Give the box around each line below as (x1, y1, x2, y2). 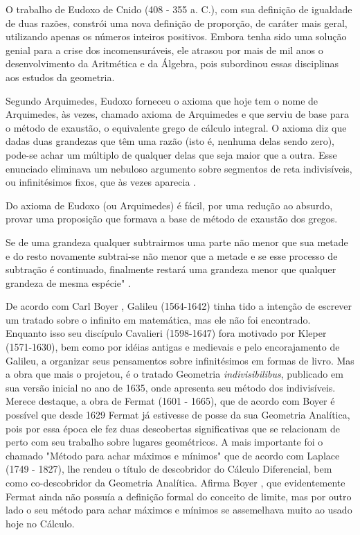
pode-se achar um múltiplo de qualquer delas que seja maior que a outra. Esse (6, 147, 337, 161)
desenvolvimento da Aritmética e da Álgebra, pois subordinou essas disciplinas (6, 56, 339, 71)
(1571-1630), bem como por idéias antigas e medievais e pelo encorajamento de (6, 340, 340, 354)
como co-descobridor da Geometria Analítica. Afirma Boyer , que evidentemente (6, 475, 345, 489)
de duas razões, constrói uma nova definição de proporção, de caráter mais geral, (6, 15, 348, 30)
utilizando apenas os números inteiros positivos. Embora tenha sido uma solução (6, 29, 347, 44)
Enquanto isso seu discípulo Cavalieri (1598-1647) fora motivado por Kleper (6, 326, 327, 340)
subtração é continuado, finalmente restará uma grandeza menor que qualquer (6, 262, 336, 277)
